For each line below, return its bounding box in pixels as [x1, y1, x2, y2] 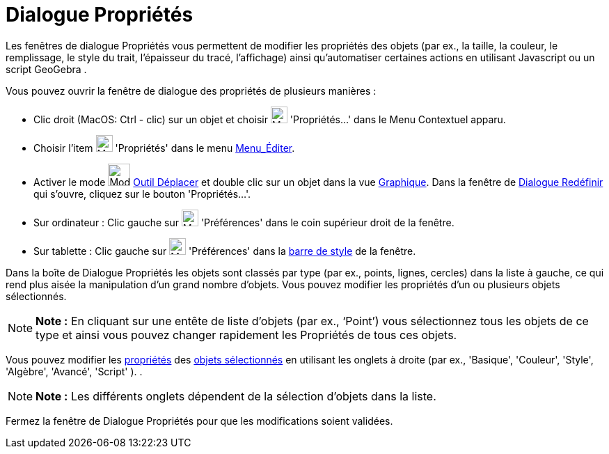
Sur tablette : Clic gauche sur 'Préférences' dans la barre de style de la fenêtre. [33, 244, 416, 257]
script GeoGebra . [6, 63, 87, 75]
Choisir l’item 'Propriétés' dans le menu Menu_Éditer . [33, 141, 295, 154]
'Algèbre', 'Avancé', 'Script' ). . [6, 365, 143, 377]
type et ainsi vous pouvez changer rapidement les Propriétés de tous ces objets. [35, 327, 457, 342]
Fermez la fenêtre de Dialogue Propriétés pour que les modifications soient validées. [6, 414, 393, 427]
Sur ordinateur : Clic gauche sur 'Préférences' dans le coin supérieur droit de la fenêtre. [33, 216, 454, 228]
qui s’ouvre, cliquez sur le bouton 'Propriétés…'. [33, 187, 251, 200]
